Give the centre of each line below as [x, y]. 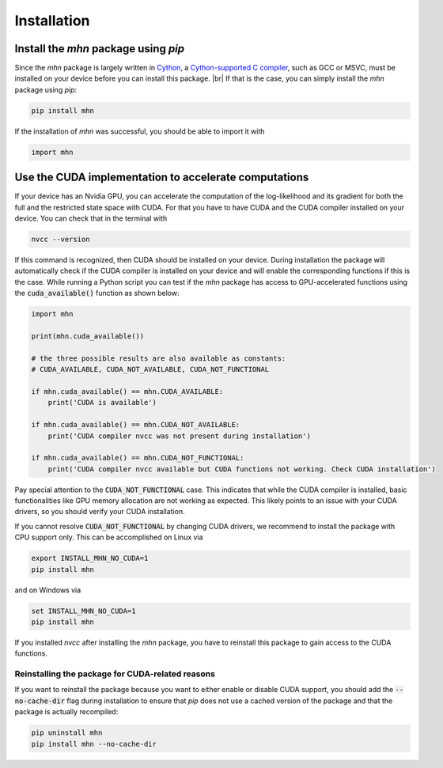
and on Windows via [48, 590]
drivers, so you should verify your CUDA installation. [100, 512]
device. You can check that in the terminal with [91, 218]
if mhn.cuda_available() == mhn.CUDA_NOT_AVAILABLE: [136, 425]
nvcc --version [61, 240]
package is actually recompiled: [66, 712]
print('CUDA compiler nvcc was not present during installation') [180, 436]
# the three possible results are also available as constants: [159, 358]
